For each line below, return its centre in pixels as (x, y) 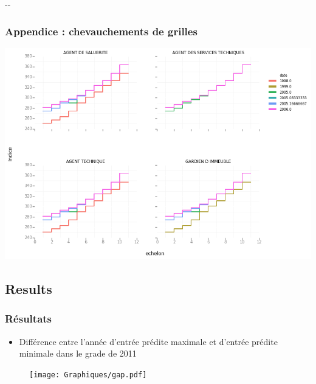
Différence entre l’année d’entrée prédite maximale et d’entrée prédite (148, 341)
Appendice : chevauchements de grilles (101, 31)
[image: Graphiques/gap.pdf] (88, 375)
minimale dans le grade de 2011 (78, 353)
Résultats (29, 319)
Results (29, 288)
